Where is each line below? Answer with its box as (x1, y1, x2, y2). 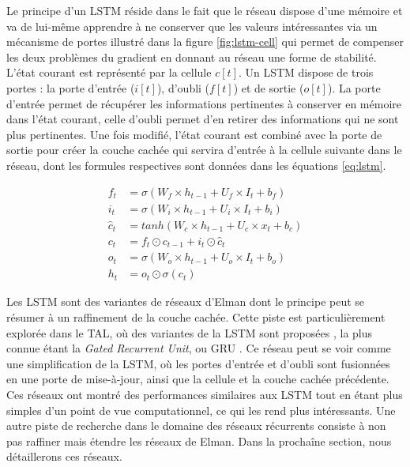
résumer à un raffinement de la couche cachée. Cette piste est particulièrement (6, 308, 386, 325)
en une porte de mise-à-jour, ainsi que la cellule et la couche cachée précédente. (6, 371, 389, 387)
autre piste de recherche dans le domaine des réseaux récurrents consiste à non (6, 417, 386, 434)
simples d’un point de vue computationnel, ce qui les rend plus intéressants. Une (6, 401, 396, 418)
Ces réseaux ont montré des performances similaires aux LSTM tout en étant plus (6, 386, 403, 402)
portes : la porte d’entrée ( (6, 79, 135, 96)
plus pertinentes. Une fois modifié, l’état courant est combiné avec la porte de (6, 126, 382, 142)
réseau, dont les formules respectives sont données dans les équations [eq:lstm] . (6, 156, 386, 173)
